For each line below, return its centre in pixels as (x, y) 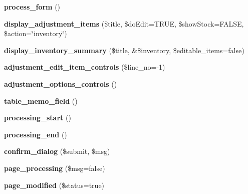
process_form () (32, 7)
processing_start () (38, 118)
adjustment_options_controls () (61, 83)
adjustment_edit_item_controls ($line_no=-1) (85, 67)
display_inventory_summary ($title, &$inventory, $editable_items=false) (124, 50)
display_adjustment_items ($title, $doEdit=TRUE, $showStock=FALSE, (124, 23)
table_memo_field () (41, 101)
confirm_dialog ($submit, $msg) (57, 151)
